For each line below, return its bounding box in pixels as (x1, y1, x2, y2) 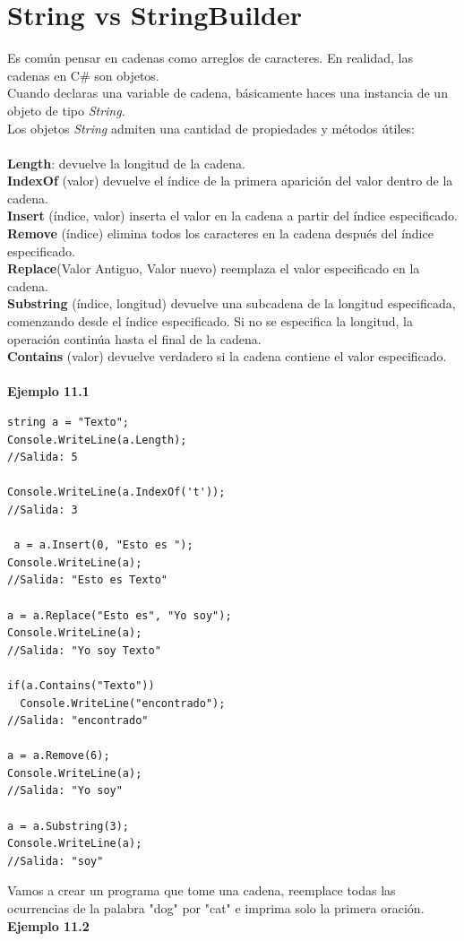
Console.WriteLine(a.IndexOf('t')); (7, 486, 226, 499)
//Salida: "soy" (7, 854, 104, 868)
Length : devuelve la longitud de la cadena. (7, 153, 245, 172)
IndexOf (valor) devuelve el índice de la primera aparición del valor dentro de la (7, 171, 453, 190)
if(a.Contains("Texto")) (7, 678, 155, 692)
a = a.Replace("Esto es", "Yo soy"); (7, 609, 232, 622)
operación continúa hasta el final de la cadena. (7, 329, 262, 348)
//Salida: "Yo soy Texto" (7, 643, 161, 657)
